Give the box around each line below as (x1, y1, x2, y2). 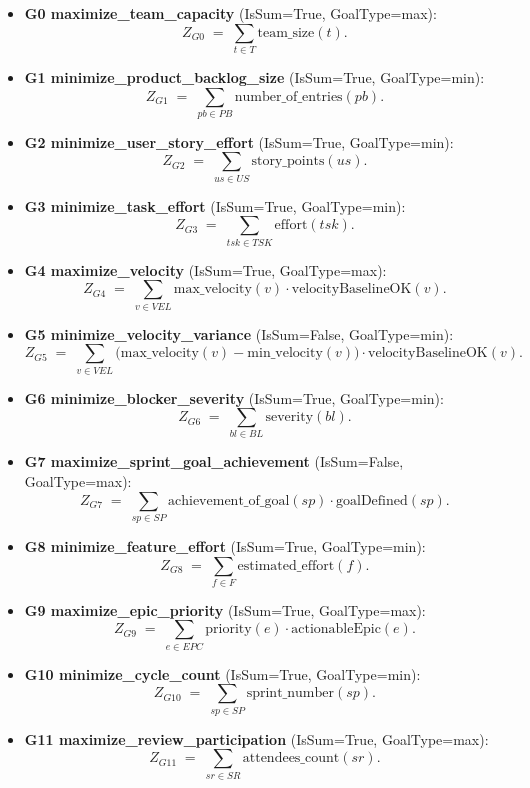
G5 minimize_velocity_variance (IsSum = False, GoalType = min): (24, 323, 454, 344)
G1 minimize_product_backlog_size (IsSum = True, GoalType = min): (24, 66, 485, 87)
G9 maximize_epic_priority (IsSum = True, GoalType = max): (24, 599, 426, 620)
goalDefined (336, 493, 408, 508)
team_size (257, 25, 315, 40)
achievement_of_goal (168, 493, 290, 508)
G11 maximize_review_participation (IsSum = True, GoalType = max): (24, 728, 489, 749)
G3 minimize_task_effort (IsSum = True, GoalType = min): (24, 195, 406, 216)
